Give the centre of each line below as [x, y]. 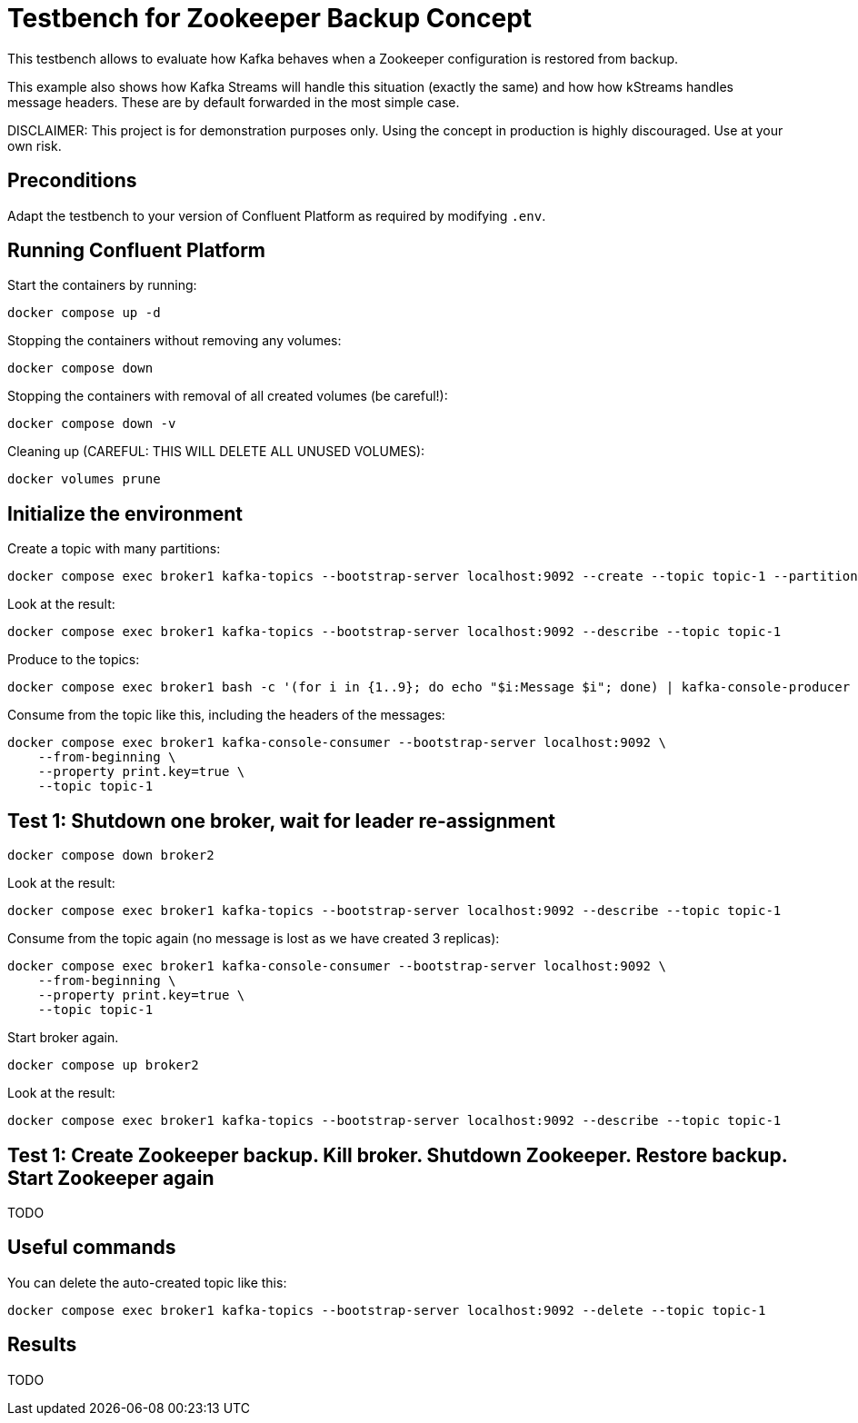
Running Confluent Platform [137, 251]
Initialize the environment [125, 513]
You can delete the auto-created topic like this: [147, 1282]
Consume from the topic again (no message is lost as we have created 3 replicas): [254, 939]
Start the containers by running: [102, 285]
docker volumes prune [84, 479]
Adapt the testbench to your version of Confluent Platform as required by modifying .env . [277, 215]
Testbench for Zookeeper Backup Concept [270, 18]
